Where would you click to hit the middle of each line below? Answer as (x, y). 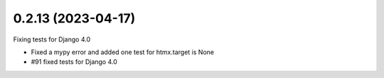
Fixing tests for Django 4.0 (52, 39)
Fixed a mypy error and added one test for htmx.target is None (123, 52)
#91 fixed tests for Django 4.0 (74, 62)
